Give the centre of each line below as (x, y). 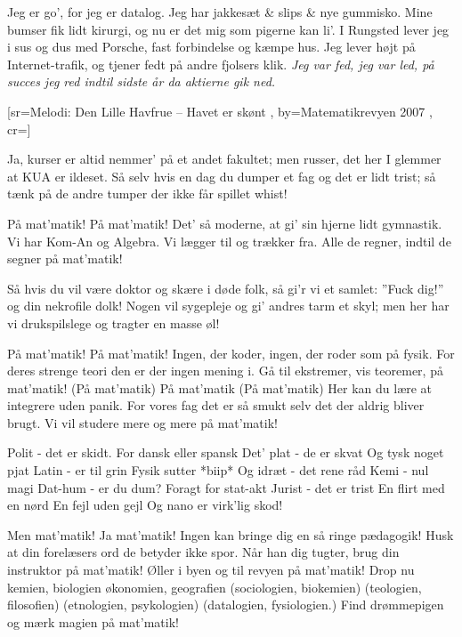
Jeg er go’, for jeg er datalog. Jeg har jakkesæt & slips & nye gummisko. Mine (220, 12)
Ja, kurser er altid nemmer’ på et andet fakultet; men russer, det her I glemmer (224, 159)
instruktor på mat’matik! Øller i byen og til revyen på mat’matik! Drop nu (211, 570)
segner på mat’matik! (65, 258)
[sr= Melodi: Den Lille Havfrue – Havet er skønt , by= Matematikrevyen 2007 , (220, 111)
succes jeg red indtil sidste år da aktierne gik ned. (142, 81)
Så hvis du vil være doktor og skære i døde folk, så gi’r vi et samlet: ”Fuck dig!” (226, 288)
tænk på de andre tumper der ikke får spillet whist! (147, 194)
